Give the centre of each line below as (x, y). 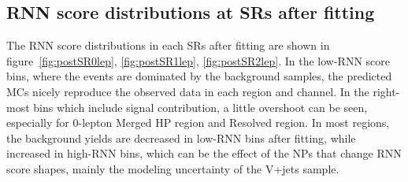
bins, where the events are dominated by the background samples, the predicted (199, 76)
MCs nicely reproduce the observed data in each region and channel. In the (188, 91)
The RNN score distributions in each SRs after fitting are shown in (168, 45)
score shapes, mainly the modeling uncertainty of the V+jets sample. (173, 168)
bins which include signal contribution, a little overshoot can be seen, (200, 107)
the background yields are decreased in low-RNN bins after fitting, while (181, 137)
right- (386, 91)
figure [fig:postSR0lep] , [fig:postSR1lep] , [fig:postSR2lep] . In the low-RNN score (198, 60)
